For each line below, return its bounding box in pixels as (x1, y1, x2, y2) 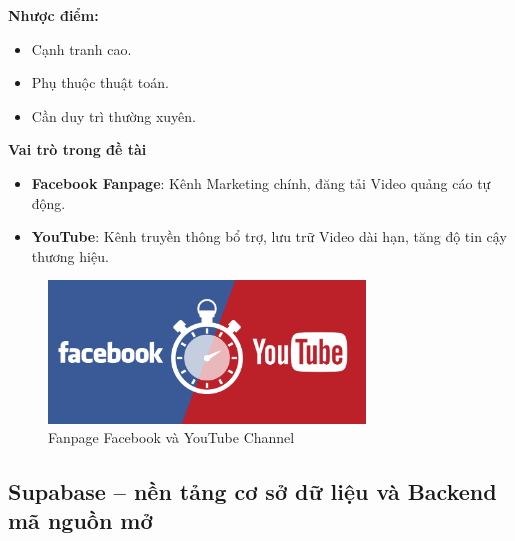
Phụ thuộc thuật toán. (31, 72, 169, 93)
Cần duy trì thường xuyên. (31, 105, 196, 126)
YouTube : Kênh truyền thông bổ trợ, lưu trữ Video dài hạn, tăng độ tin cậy (31, 226, 507, 247)
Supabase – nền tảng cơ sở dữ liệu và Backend (8, 476, 497, 507)
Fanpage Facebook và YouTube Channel (48, 427, 295, 448)
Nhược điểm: (8, 5, 99, 25)
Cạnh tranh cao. (31, 38, 132, 59)
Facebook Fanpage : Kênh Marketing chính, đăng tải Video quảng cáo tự (31, 172, 491, 193)
